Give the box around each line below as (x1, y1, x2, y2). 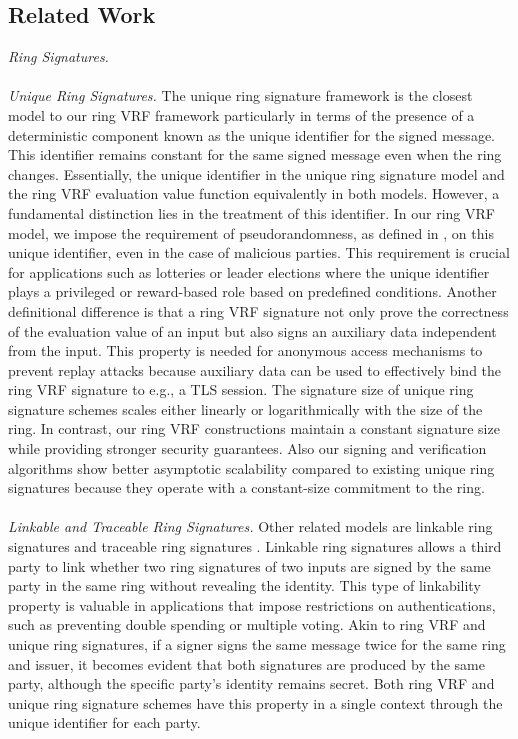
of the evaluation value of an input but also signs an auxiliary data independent (8, 320, 497, 341)
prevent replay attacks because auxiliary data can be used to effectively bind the (8, 359, 502, 380)
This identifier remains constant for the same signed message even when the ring (8, 144, 502, 165)
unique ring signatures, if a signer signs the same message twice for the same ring (8, 634, 506, 655)
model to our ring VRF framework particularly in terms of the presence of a (8, 104, 475, 125)
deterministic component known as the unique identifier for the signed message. (8, 124, 495, 145)
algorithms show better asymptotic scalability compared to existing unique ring (8, 457, 495, 478)
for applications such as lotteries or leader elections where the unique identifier (8, 261, 490, 282)
